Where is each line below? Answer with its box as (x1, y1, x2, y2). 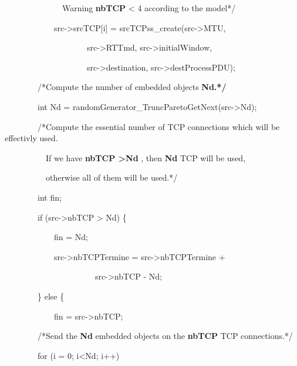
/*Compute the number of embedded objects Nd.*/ (37, 81, 227, 93)
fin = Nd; (53, 231, 88, 243)
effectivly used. (5, 132, 58, 144)
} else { (37, 290, 65, 302)
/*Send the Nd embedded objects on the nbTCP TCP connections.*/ (37, 330, 293, 342)
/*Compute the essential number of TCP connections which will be (37, 120, 280, 132)
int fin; (37, 191, 62, 203)
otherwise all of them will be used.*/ (45, 171, 178, 184)
